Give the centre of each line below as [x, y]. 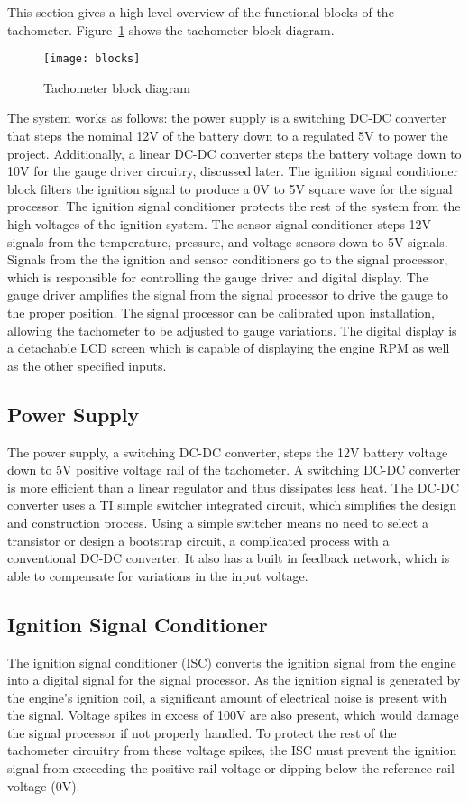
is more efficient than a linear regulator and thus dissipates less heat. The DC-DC [234, 487]
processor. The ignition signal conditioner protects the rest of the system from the [234, 206]
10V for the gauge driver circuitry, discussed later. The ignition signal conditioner [233, 171]
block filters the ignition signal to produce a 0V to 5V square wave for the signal [230, 188]
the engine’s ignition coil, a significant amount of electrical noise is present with [227, 697]
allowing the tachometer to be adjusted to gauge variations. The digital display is [232, 330]
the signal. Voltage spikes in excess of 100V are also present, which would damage [233, 715]
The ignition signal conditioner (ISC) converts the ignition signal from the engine [232, 662]
